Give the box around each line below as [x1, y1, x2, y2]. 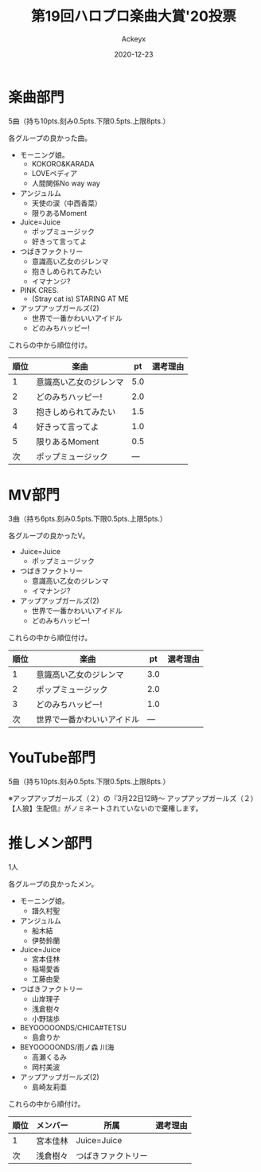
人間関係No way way [31, 178, 101, 188]
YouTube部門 [8, 748, 95, 767]
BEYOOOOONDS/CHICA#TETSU [19, 1022, 127, 1032]
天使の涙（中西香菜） [31, 198, 102, 208]
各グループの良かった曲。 [8, 133, 92, 143]
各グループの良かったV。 [8, 530, 90, 540]
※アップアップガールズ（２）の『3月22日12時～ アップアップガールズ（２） [8, 793, 258, 803]
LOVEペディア [31, 168, 78, 178]
